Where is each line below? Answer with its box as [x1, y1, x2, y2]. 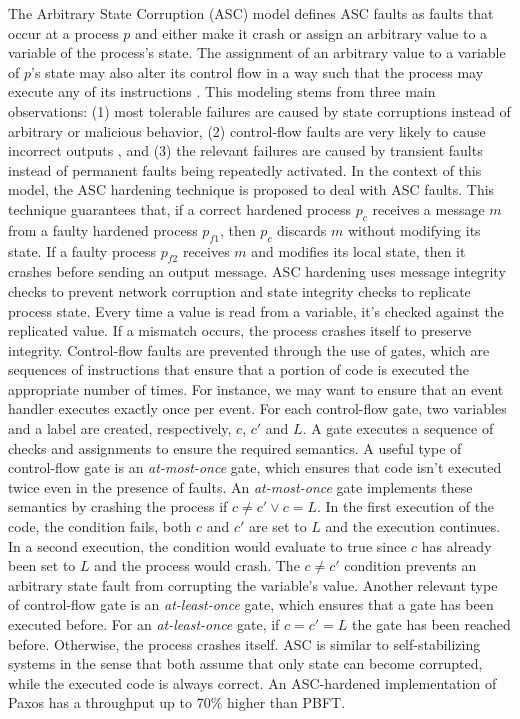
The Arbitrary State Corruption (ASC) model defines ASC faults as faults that [8, 3, 494, 23]
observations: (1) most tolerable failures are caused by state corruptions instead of [8, 100, 511, 121]
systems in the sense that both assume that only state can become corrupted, [8, 653, 483, 674]
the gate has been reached [352, 614, 511, 635]
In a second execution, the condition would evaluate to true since [8, 535, 407, 556]
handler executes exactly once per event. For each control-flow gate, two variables [8, 398, 507, 419]
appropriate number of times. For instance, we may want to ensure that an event [8, 378, 504, 399]
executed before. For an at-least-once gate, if [8, 614, 280, 635]
